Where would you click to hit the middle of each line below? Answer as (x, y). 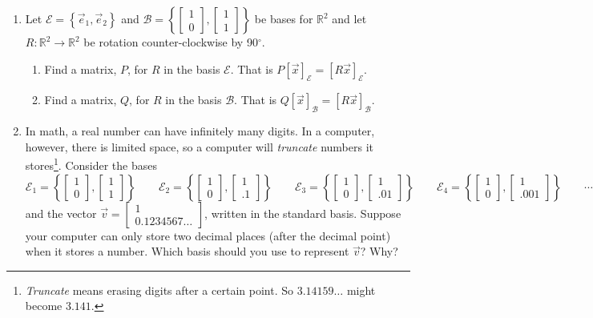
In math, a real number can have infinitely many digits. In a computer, (200, 131)
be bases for (284, 18)
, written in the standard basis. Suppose (303, 213)
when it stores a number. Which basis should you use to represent (187, 251)
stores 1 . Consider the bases (91, 164)
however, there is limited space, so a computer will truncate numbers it (199, 146)
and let (349, 18)
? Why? (379, 251)
